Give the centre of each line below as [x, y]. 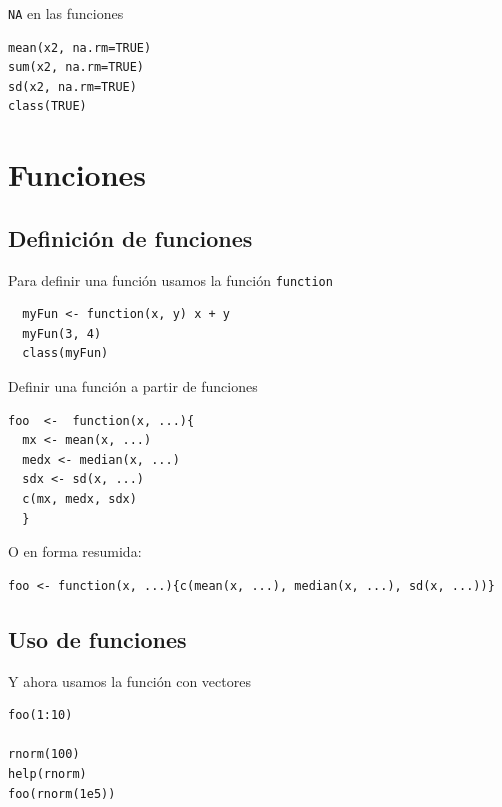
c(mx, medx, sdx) [79, 499]
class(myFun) [65, 353]
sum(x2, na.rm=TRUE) [76, 67]
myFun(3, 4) [62, 333]
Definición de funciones [130, 237]
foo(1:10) [40, 715]
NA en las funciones [66, 13]
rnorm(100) [44, 754]
